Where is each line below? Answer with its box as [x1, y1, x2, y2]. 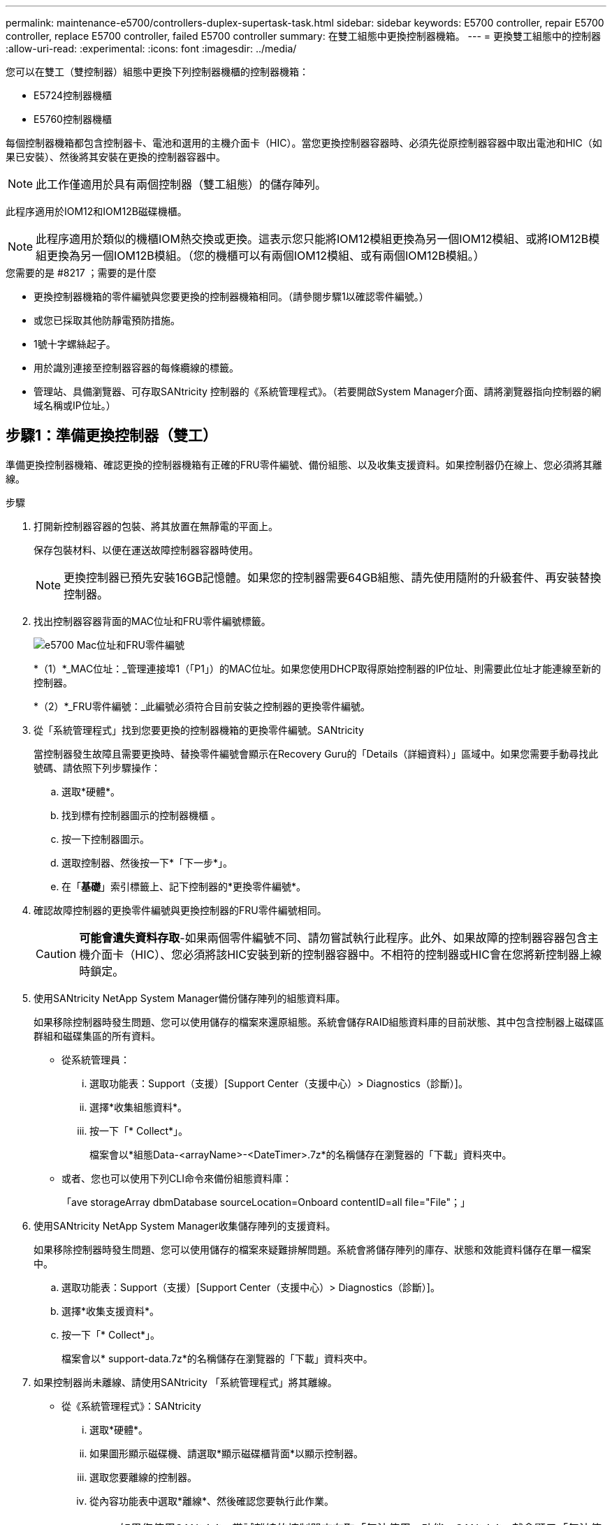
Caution [36, 946, 77, 961]
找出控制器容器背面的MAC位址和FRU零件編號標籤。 [34, 614, 271, 627]
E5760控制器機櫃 [34, 113, 112, 125]
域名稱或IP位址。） [34, 399, 116, 411]
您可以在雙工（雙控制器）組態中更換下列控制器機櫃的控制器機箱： [6, 66, 309, 78]
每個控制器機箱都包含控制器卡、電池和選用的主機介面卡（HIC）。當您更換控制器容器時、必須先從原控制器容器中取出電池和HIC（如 [6, 137, 602, 149]
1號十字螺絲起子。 [34, 338, 116, 350]
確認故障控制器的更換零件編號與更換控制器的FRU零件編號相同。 [34, 904, 327, 916]
